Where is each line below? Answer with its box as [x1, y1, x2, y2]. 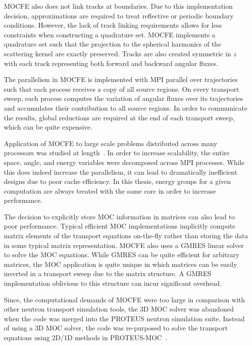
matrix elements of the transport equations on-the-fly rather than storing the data [4, 231, 248, 241]
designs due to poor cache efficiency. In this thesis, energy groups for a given [4, 176, 231, 186]
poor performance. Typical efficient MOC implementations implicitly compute [4, 221, 236, 231]
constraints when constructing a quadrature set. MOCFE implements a [4, 29, 216, 39]
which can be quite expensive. [4, 122, 93, 132]
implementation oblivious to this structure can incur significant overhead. [4, 278, 222, 288]
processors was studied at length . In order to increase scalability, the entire [4, 148, 230, 158]
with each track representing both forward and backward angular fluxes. [4, 58, 218, 68]
